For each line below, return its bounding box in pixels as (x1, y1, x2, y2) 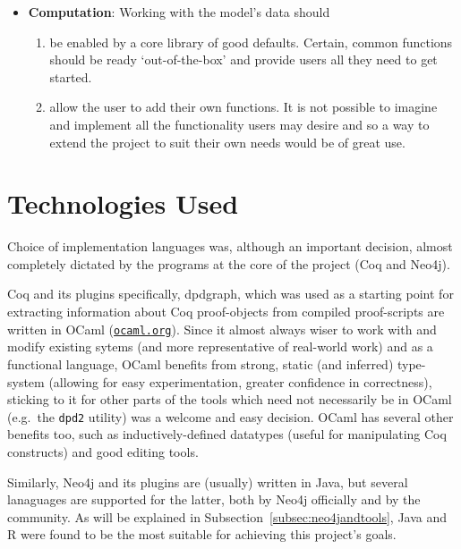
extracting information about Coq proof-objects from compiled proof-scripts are (7, 302, 445, 321)
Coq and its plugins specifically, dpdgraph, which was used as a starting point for (7, 284, 454, 303)
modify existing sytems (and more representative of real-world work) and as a (7, 337, 433, 356)
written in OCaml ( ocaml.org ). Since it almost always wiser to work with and (7, 319, 437, 338)
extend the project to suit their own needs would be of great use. (49, 132, 406, 151)
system (7, 372, 45, 391)
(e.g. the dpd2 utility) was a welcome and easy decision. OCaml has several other (7, 407, 454, 426)
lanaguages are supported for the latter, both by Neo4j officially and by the (7, 490, 421, 509)
